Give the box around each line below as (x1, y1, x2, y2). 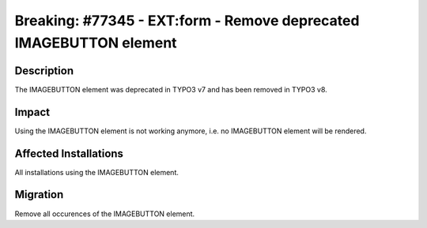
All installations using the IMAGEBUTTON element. (14, 167, 179, 177)
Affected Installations (14, 147, 124, 160)
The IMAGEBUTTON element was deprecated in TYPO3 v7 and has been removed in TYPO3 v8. (14, 84, 327, 94)
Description (14, 64, 74, 77)
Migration (14, 188, 64, 201)
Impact (14, 105, 51, 118)
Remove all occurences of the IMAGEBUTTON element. (14, 209, 195, 219)
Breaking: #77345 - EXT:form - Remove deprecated (14, 12, 360, 29)
